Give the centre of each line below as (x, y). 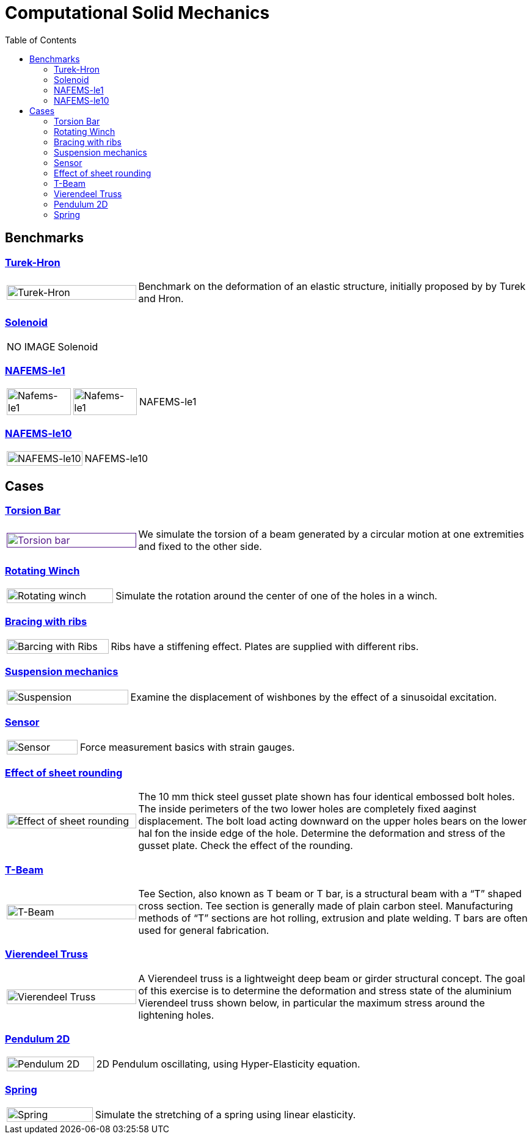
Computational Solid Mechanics (137, 13)
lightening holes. (176, 1015)
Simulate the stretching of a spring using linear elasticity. (225, 1115)
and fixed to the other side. (200, 547)
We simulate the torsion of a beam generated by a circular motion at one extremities (331, 534)
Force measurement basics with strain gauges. (187, 747)
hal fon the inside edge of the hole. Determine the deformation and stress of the (322, 833)
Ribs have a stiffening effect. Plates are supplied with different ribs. (265, 646)
